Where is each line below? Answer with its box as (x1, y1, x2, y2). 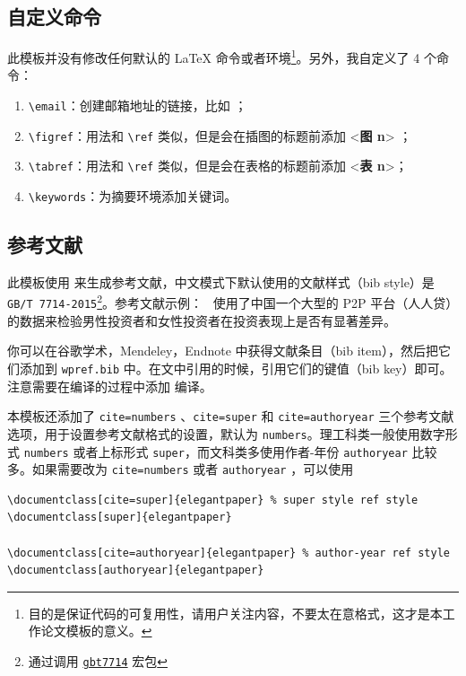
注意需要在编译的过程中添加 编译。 (7, 376, 212, 395)
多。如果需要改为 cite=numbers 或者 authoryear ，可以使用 (7, 460, 354, 478)
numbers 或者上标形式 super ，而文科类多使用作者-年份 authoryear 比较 (23, 442, 437, 461)
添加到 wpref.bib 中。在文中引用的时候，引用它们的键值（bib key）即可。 (19, 358, 453, 377)
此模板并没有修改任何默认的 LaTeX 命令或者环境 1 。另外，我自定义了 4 (7, 46, 420, 66)
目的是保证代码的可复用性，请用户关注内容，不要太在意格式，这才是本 (28, 603, 443, 622)
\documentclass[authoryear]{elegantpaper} (7, 564, 264, 577)
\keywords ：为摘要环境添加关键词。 (28, 187, 237, 206)
